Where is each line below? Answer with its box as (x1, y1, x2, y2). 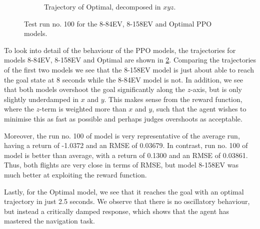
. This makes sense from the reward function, (104, 93, 242, 104)
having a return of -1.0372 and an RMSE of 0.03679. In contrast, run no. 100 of (4, 140, 248, 150)
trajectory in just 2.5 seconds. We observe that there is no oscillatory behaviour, (4, 196, 250, 206)
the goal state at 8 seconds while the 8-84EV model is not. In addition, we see (4, 74, 243, 84)
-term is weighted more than (39, 103, 126, 114)
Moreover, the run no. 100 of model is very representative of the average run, (4, 130, 240, 140)
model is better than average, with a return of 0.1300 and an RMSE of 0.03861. (4, 149, 248, 160)
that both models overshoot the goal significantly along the (4, 84, 185, 94)
